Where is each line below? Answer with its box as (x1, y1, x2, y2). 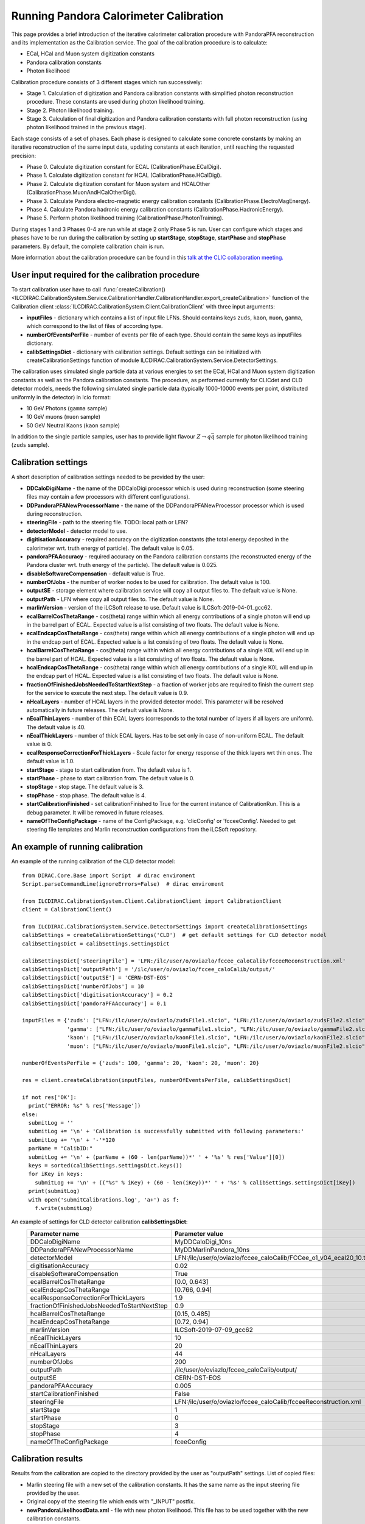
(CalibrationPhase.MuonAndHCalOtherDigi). (26, 189, 137, 196)
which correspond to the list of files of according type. (26, 322, 163, 330)
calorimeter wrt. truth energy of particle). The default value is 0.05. (26, 544, 194, 552)
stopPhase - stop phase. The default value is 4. (26, 791, 146, 799)
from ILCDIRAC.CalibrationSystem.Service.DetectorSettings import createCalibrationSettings (22, 924, 308, 930)
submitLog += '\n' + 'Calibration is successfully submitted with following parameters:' (28, 1128, 304, 1135)
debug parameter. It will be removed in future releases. (26, 808, 164, 816)
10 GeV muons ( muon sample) (26, 413, 100, 421)
